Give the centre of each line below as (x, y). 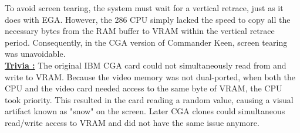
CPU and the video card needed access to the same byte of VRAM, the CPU (144, 88)
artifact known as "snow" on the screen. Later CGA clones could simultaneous (145, 111)
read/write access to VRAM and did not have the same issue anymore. (132, 122)
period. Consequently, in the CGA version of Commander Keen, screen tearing (146, 42)
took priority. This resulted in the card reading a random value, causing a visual (149, 99)
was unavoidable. (35, 54)
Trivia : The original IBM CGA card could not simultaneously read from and (146, 65)
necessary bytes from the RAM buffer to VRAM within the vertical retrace (140, 31)
